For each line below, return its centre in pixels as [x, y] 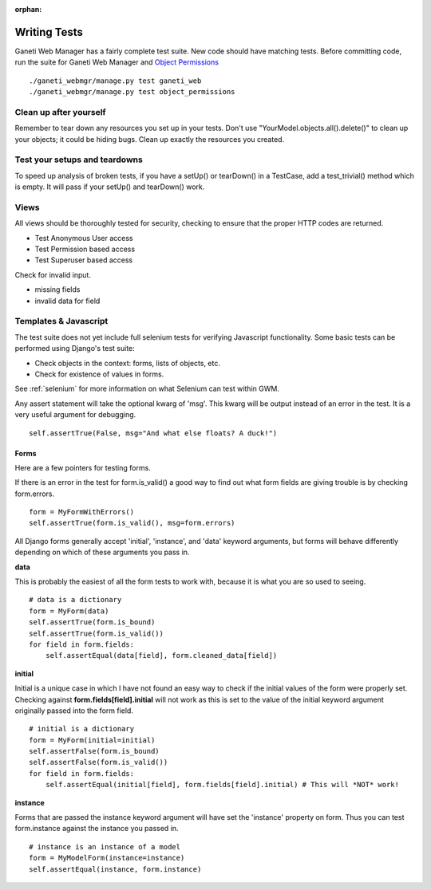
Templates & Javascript [61, 321]
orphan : [28, 9]
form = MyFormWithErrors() [82, 512]
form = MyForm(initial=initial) [92, 740]
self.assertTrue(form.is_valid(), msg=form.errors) [132, 523]
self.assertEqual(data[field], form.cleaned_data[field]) [161, 656]
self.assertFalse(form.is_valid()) [99, 762]
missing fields [57, 289]
